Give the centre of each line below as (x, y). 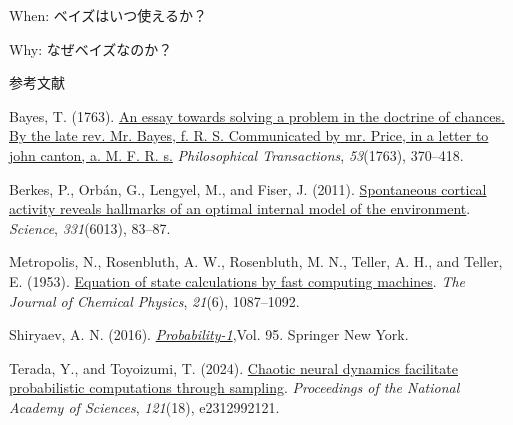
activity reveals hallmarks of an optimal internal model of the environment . (240, 208)
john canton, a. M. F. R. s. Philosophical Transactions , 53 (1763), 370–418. (236, 154)
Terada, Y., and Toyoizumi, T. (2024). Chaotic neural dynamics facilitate (233, 367)
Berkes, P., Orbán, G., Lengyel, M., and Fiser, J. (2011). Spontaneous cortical (248, 188)
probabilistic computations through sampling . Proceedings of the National (234, 387)
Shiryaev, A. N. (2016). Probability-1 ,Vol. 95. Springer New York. (209, 334)
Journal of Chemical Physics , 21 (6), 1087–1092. (154, 300)
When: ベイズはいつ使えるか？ (108, 15)
